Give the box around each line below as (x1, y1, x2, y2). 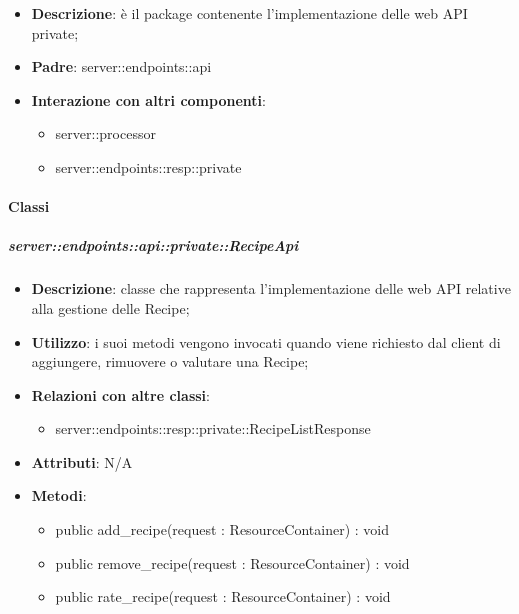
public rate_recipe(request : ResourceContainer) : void (55, 586, 391, 607)
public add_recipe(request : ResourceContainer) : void (55, 519, 390, 540)
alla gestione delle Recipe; (31, 297, 190, 318)
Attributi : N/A (31, 451, 133, 472)
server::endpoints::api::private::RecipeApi (8, 235, 299, 256)
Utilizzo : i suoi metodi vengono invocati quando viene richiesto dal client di (31, 331, 501, 352)
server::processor (55, 123, 156, 144)
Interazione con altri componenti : (31, 89, 266, 110)
